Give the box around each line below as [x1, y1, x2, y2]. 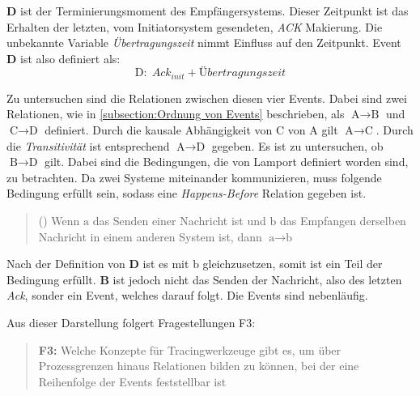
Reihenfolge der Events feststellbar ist [38, 373, 227, 390]
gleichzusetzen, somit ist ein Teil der [202, 255, 383, 272]
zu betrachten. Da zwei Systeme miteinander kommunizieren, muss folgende [6, 168, 382, 185]
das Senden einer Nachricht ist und [92, 211, 266, 228]
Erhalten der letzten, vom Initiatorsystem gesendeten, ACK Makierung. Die [6, 18, 383, 35]
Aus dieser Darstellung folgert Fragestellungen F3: [6, 313, 256, 330]
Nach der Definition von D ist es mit [6, 255, 189, 272]
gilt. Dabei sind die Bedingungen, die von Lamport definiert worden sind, [45, 153, 409, 170]
